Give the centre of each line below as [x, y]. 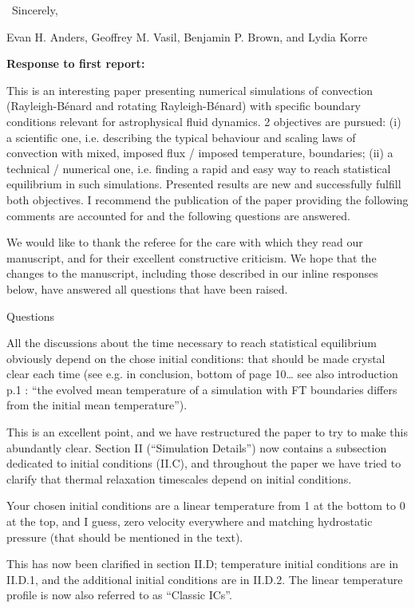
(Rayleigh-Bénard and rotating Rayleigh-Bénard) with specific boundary [184, 106]
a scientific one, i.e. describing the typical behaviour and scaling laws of [181, 137]
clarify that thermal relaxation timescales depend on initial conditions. [179, 478]
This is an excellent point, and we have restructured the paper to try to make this [207, 432]
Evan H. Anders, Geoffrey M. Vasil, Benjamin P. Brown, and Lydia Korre [187, 36]
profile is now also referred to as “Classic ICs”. [119, 595]
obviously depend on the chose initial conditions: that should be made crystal [196, 358]
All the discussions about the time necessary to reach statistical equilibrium [192, 343]
